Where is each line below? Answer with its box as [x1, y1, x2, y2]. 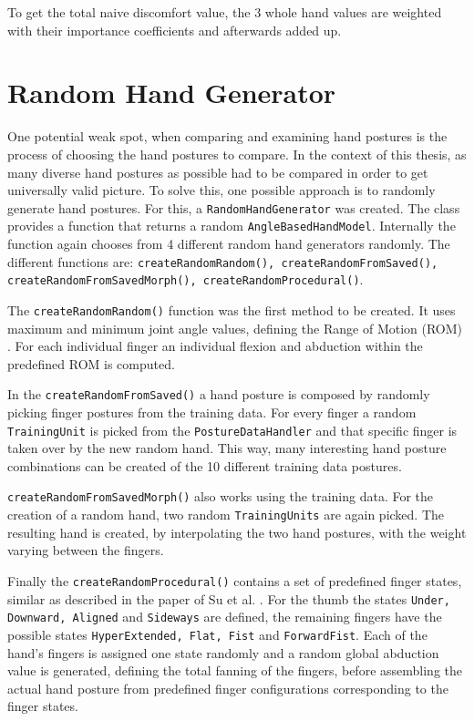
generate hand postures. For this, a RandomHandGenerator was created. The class [7, 198, 460, 217]
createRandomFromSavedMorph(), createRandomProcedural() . [7, 270, 364, 289]
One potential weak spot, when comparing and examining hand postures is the [7, 127, 448, 146]
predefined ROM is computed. [7, 354, 175, 373]
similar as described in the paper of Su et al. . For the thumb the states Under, [7, 589, 450, 608]
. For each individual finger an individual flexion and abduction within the [7, 336, 423, 355]
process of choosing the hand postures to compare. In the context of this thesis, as [7, 144, 467, 163]
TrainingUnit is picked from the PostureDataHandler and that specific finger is [7, 420, 458, 439]
